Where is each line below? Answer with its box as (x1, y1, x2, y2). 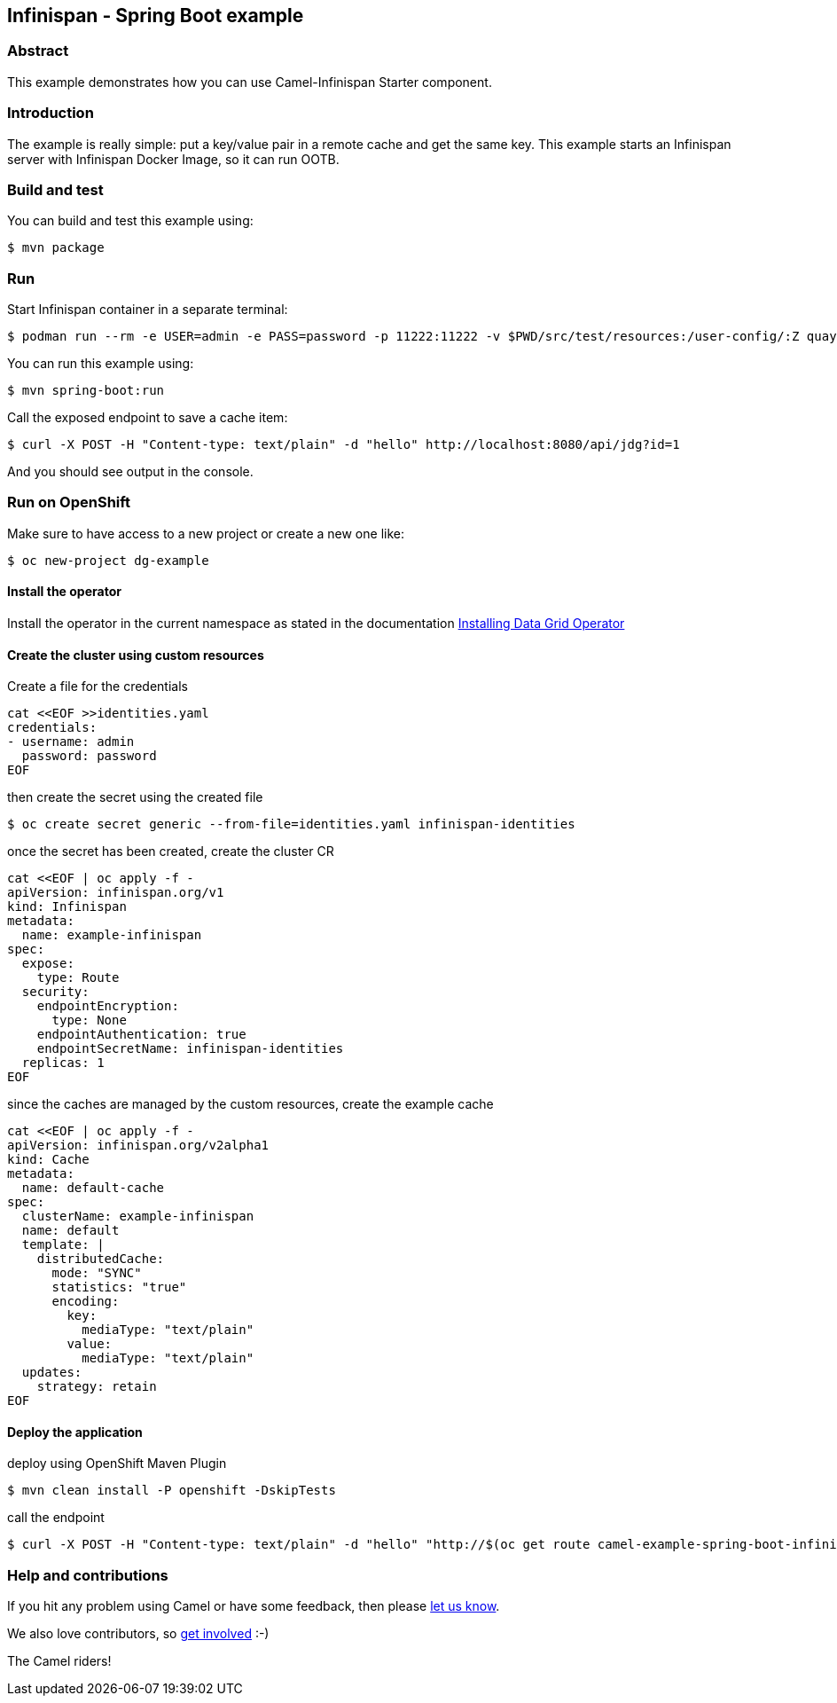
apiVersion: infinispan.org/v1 (7, 885, 224, 900)
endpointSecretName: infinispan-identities (36, 1041, 344, 1056)
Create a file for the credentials (7, 679, 188, 695)
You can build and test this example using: (7, 213, 254, 229)
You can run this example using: (7, 356, 194, 372)
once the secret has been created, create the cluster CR (7, 844, 334, 859)
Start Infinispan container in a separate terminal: (7, 302, 288, 318)
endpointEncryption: (36, 999, 179, 1014)
